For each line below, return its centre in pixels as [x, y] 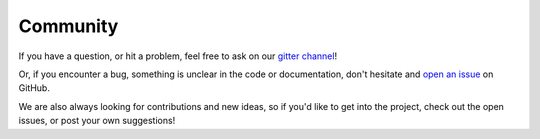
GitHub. [34, 88]
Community [68, 26]
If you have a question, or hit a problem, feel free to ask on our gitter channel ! [178, 56]
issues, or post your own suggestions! [97, 121]
